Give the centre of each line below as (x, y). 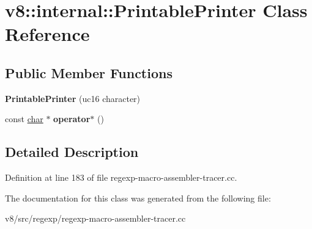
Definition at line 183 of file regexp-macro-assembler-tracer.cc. (121, 177)
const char (24, 119)
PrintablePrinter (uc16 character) (73, 98)
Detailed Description (72, 152)
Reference (47, 34)
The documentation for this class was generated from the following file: (138, 198)
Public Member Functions (89, 72)
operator (72, 119)
